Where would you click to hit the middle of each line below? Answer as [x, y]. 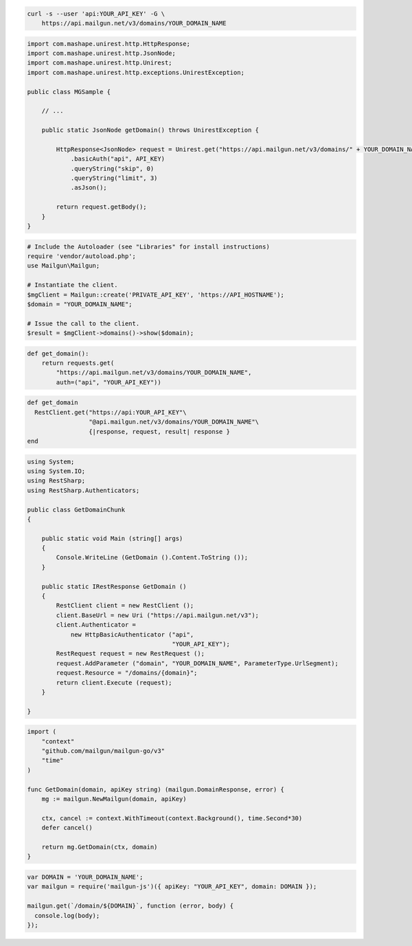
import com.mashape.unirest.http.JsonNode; [102, 53]
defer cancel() [67, 828]
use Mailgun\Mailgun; [64, 266]
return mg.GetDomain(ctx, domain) [100, 847]
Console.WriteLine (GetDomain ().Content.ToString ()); [152, 557]
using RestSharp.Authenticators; [83, 490]
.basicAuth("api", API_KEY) [117, 159]
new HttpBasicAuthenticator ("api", [132, 634]
